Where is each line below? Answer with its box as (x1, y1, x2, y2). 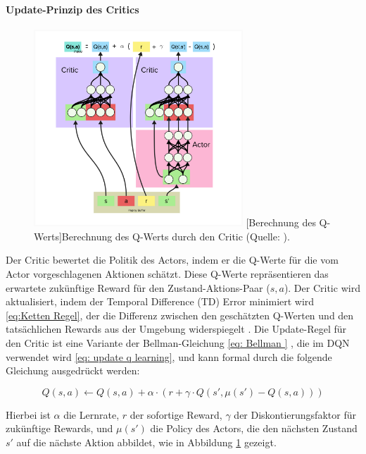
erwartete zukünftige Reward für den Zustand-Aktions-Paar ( (6, 280, 270, 295)
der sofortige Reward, (130, 407, 222, 422)
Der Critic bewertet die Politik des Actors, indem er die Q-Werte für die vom (6, 252, 339, 267)
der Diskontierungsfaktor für (234, 407, 356, 422)
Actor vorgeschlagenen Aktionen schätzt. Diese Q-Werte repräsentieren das (6, 266, 329, 281)
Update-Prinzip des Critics (6, 1, 139, 16)
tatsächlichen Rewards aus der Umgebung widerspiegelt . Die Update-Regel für (6, 321, 347, 336)
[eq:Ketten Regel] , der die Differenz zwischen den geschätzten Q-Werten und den (6, 307, 354, 322)
